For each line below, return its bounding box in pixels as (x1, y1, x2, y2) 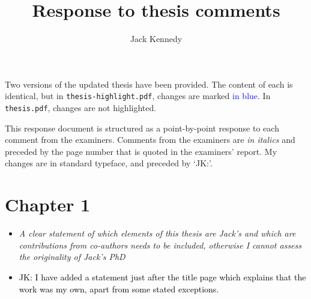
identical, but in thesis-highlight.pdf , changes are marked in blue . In (5, 89, 271, 102)
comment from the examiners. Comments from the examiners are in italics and (5, 133, 295, 146)
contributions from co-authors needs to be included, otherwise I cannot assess (19, 238, 302, 251)
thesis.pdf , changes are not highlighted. (5, 101, 157, 113)
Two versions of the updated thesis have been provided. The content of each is (5, 77, 293, 90)
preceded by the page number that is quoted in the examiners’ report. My (5, 145, 277, 157)
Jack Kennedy (130, 32, 183, 45)
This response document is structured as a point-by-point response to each (5, 121, 279, 134)
